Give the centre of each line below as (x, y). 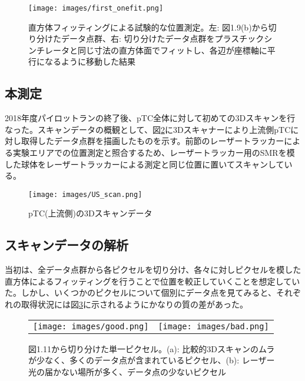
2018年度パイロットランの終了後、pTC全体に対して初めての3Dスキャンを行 (150, 118)
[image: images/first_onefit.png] (96, 8)
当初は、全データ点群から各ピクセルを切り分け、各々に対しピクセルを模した (153, 270)
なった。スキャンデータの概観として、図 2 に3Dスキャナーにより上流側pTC (148, 129)
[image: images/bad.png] (213, 326)
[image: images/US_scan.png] (85, 194)
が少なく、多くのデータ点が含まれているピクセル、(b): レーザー (152, 360)
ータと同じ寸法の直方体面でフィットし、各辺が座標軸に (160, 50)
